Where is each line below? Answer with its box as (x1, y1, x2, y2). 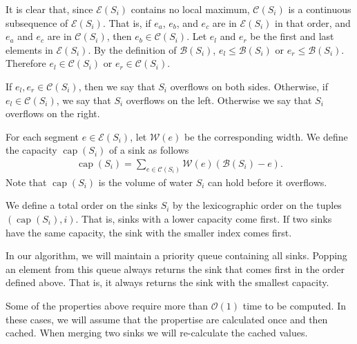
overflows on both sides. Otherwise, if (170, 79, 328, 93)
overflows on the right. (6, 106, 100, 121)
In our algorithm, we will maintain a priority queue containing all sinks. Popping (6, 248, 347, 263)
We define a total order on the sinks (6, 198, 157, 212)
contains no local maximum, (131, 2, 250, 16)
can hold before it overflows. (208, 174, 327, 189)
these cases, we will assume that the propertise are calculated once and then (6, 312, 328, 326)
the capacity (6, 143, 57, 157)
